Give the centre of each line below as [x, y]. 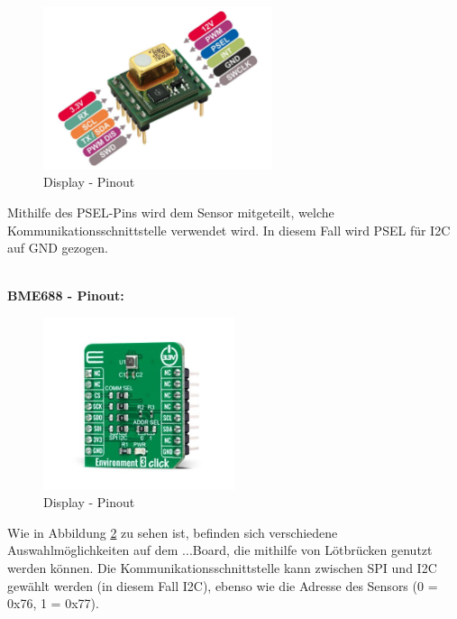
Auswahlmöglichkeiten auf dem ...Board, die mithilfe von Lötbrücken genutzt [220, 550]
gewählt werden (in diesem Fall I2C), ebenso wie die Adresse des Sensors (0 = [223, 585]
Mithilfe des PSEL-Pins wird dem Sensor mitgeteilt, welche [171, 212]
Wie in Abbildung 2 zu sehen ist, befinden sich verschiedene [173, 532]
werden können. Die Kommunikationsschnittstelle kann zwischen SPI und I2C [222, 568]
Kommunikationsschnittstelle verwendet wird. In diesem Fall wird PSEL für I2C [229, 230]
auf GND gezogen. [58, 248]
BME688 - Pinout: [66, 296]
